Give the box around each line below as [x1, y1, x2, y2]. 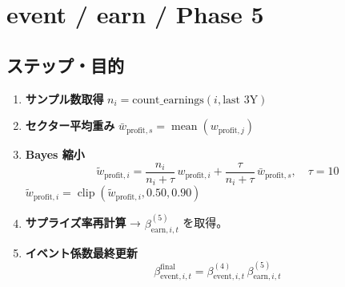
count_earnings [132, 94, 204, 106]
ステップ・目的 [6, 52, 124, 77]
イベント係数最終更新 [25, 244, 138, 261]
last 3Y [223, 94, 259, 106]
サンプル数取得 [25, 90, 104, 107]
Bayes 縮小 [25, 146, 85, 163]
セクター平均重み [25, 117, 115, 134]
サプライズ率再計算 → [25, 214, 142, 231]
